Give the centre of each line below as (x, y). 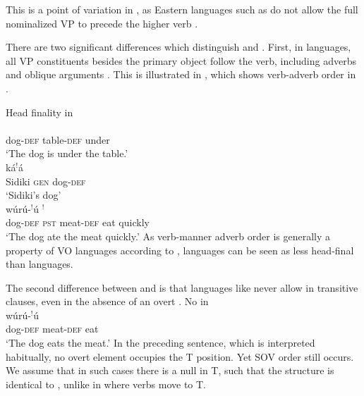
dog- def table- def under (58, 139)
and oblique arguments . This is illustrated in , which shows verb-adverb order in (181, 74)
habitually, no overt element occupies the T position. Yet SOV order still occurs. (180, 356)
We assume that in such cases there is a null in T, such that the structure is (170, 370)
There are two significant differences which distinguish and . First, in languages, (178, 47)
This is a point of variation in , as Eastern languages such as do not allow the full (182, 9)
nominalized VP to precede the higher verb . (102, 23)
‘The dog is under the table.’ (67, 153)
